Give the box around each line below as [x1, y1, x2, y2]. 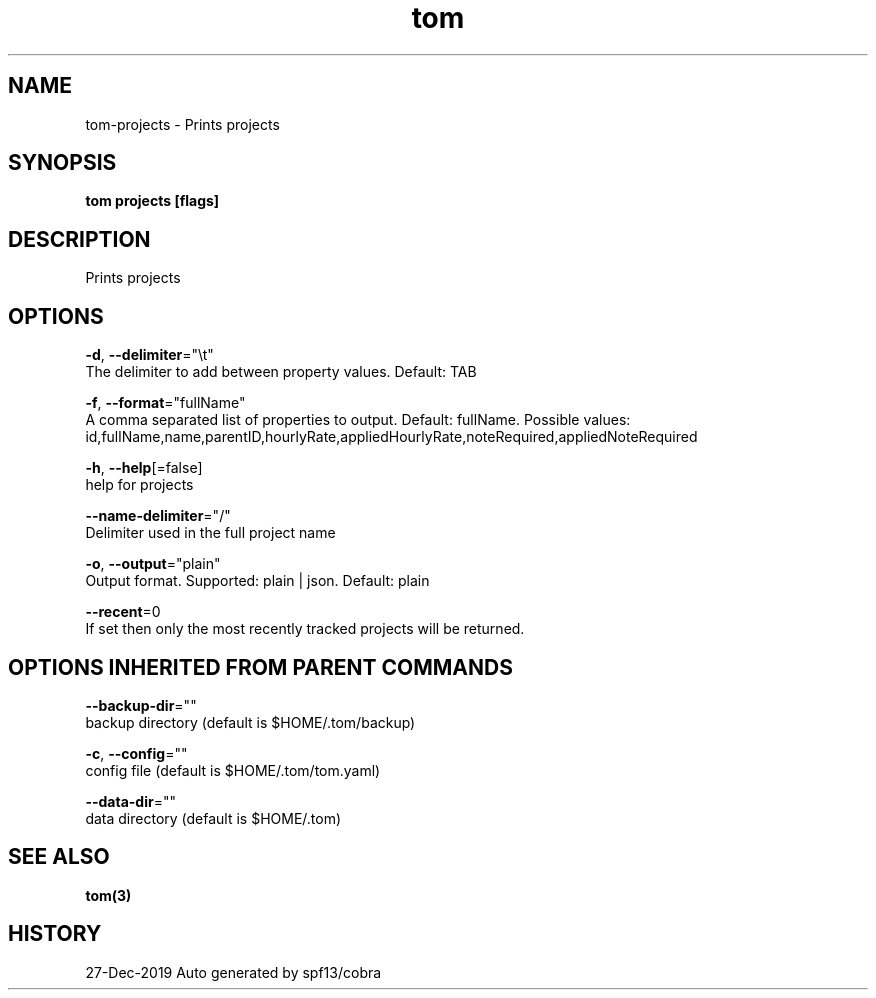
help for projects [85, 476, 194, 494]
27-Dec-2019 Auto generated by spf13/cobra [85, 963, 382, 981]
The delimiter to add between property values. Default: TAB [85, 363, 477, 381]
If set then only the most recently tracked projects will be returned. [85, 620, 525, 638]
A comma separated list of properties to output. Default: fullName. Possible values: [85, 411, 631, 429]
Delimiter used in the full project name [85, 524, 336, 542]
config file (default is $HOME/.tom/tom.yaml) [85, 761, 381, 779]
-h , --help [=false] [85, 459, 203, 477]
